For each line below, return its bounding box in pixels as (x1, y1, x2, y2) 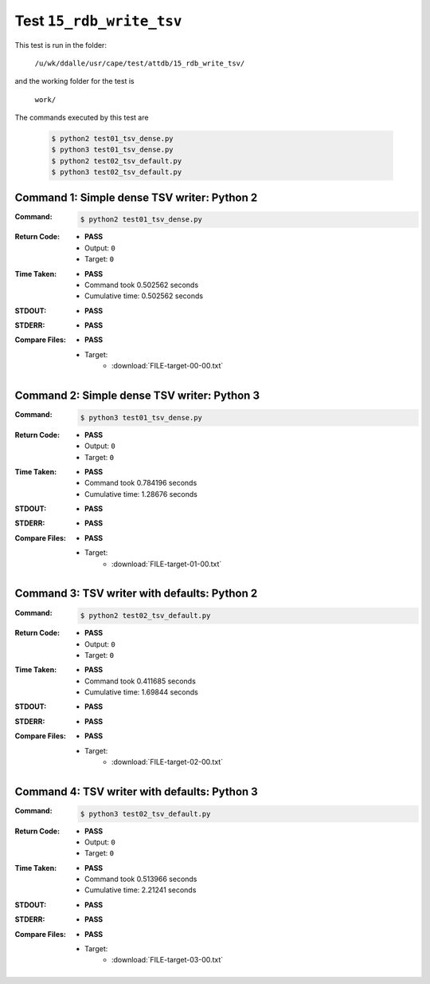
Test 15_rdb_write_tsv (14, 12, 182, 30)
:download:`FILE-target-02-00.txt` (111, 758, 223, 767)
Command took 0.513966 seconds (84, 874, 197, 884)
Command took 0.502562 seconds (84, 280, 199, 289)
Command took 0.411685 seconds (84, 676, 197, 686)
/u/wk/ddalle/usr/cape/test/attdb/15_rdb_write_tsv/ (34, 58, 245, 68)
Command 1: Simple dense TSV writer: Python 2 (14, 191, 258, 204)
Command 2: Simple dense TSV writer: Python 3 (14, 389, 260, 403)
